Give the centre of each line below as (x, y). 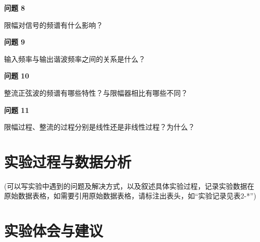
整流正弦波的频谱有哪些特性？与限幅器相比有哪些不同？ (96, 92)
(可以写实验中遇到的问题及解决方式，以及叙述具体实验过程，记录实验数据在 (129, 186)
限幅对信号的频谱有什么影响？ (54, 25)
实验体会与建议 (54, 231)
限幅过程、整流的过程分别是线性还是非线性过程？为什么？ (99, 127)
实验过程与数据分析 (68, 161)
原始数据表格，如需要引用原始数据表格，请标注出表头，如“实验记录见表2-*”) (130, 196)
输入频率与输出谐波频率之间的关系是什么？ (75, 58)
